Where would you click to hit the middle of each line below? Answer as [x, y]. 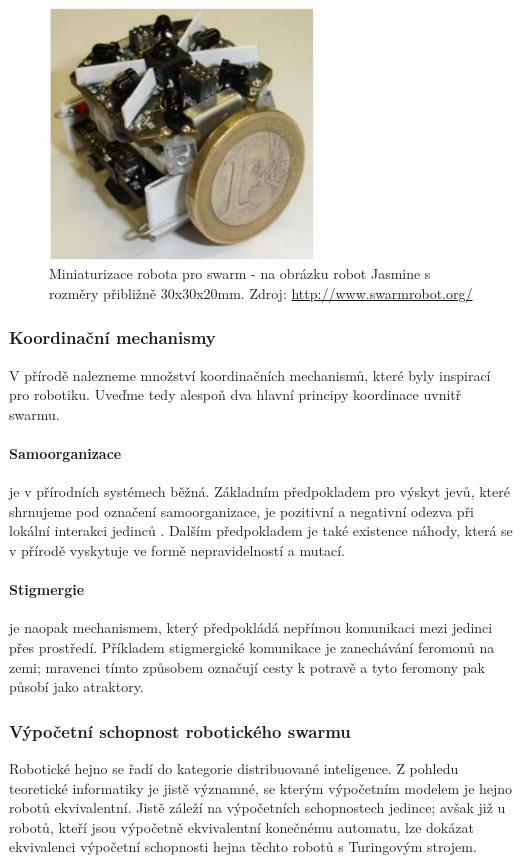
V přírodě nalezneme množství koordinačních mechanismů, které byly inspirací [250, 374]
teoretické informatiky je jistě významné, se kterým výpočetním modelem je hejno [261, 787]
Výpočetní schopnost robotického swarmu [180, 730]
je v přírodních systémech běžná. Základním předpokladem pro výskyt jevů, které [259, 491]
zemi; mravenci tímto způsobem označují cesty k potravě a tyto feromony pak [247, 666]
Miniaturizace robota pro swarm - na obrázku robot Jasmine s [240, 273]
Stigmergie [47, 589]
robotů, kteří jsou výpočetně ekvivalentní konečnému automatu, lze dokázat [241, 826]
